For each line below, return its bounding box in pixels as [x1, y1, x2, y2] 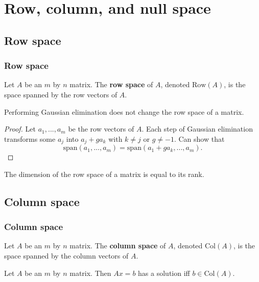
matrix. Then [69, 267, 111, 278]
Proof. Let [4, 123, 36, 134]
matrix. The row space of [69, 79, 153, 90]
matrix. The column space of [69, 240, 166, 251]
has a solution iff [138, 267, 190, 278]
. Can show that [174, 133, 225, 144]
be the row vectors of [68, 123, 134, 134]
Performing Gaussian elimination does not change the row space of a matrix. [4, 106, 244, 117]
